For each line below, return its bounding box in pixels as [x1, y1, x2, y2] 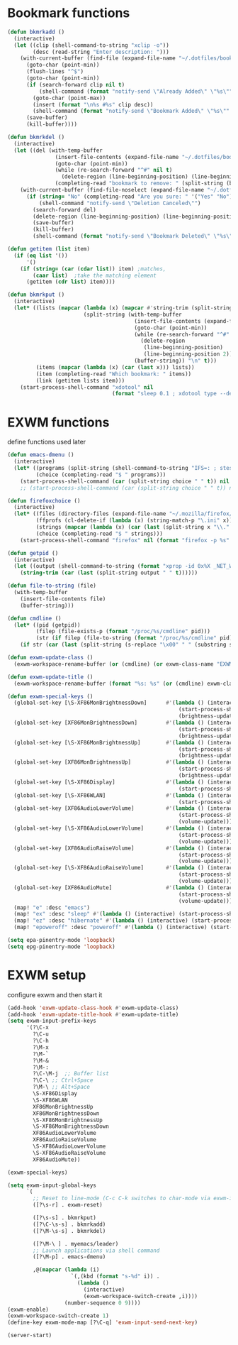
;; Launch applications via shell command [33, 1247, 160, 1254]
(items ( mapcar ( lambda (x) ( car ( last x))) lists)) [35, 363, 195, 370]
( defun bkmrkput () [7, 291, 65, 299]
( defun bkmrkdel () [7, 133, 65, 141]
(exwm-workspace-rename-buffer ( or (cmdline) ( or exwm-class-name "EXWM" [13, 660, 236, 668]
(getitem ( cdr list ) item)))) [25, 278, 115, 285]
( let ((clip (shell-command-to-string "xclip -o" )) [13, 41, 170, 49]
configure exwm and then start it [7, 990, 103, 999]
